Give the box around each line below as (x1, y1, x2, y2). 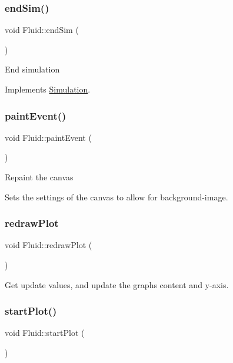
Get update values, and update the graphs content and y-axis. (5, 278, 229, 291)
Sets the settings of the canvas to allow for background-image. (5, 190, 228, 203)
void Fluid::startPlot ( (5, 326, 85, 339)
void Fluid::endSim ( (5, 24, 79, 36)
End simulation (5, 63, 60, 75)
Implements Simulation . (5, 83, 91, 95)
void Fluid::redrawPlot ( (5, 239, 92, 251)
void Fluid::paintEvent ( (5, 131, 92, 143)
